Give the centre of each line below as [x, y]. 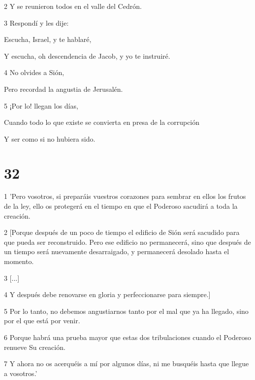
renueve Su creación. [35, 347]
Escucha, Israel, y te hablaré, [48, 39]
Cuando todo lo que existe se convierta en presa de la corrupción [102, 122]
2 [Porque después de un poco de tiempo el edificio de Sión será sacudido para [122, 232]
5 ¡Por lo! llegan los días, [41, 105]
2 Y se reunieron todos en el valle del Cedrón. [73, 6]
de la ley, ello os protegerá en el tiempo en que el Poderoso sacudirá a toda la [121, 206]
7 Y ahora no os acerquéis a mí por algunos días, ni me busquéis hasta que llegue [127, 363]
